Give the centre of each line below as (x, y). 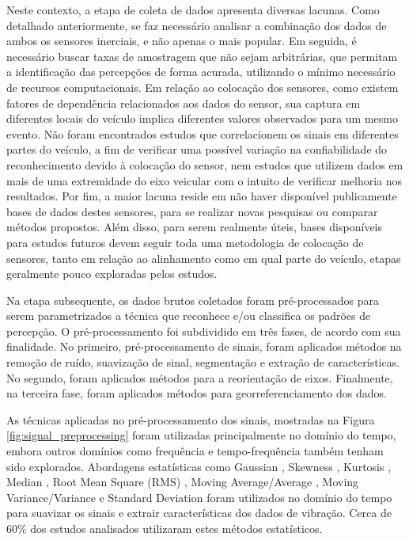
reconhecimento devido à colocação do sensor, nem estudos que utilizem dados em (205, 164)
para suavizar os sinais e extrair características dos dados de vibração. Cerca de (199, 513)
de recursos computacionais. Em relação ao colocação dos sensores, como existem (203, 87)
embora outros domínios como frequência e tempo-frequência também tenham (195, 451)
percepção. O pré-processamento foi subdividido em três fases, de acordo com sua (204, 331)
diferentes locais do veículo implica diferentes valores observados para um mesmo (202, 118)
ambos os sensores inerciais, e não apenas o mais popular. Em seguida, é (182, 41)
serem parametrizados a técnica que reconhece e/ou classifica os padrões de (189, 316)
